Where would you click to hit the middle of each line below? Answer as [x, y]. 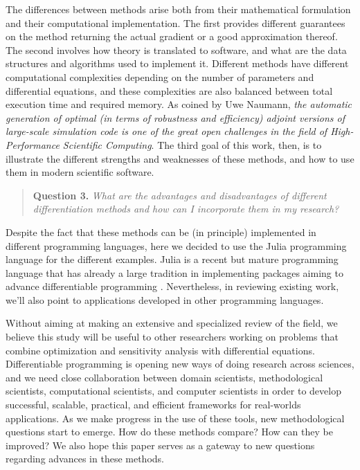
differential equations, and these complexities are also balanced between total [169, 90]
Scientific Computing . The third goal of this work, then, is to [192, 144]
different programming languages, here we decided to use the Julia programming [176, 245]
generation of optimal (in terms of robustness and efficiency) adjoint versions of [175, 117]
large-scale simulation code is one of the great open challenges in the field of [166, 131]
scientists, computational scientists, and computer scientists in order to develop [173, 391]
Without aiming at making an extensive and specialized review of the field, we [172, 323]
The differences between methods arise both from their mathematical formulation [178, 9]
